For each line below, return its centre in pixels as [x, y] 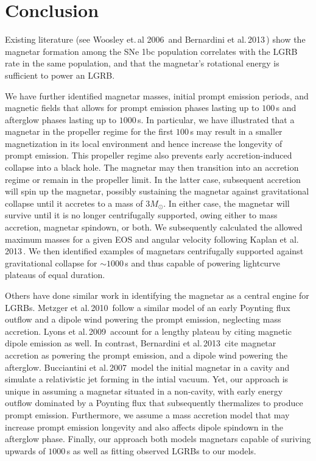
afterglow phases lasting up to [61, 119]
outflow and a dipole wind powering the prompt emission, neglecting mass [143, 319]
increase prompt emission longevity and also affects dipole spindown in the [144, 427]
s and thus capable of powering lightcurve [202, 263]
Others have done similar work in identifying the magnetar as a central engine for [157, 295]
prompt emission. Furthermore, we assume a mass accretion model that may [147, 414]
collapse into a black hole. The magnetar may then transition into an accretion [152, 167]
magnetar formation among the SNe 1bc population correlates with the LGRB [151, 51]
